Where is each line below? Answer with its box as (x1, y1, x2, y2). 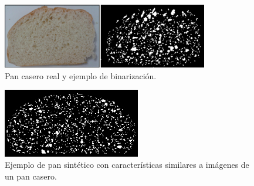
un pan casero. (5, 170, 57, 182)
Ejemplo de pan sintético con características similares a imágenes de (5, 158, 249, 171)
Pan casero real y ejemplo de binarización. (5, 69, 157, 82)
